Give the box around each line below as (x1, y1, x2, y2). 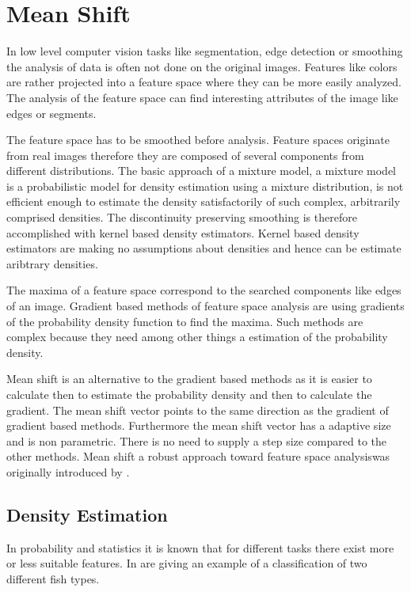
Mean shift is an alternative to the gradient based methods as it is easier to (6, 370, 372, 387)
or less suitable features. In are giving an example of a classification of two (6, 555, 367, 571)
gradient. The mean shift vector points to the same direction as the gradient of (6, 401, 389, 418)
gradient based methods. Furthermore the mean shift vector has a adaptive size (6, 417, 391, 434)
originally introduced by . (6, 463, 130, 480)
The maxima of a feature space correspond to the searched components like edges (6, 282, 401, 298)
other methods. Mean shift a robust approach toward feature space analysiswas (6, 448, 390, 465)
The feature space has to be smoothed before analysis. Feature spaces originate (6, 131, 390, 148)
